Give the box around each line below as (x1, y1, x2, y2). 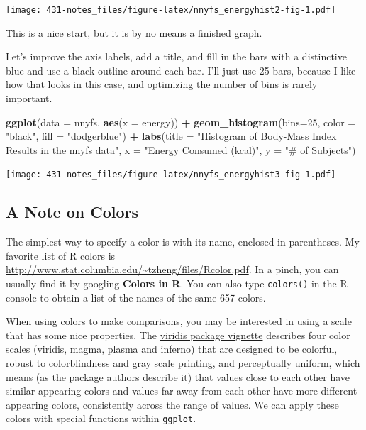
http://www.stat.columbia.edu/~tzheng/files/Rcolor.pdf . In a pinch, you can (6, 262, 339, 277)
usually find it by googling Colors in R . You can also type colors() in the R (6, 276, 348, 291)
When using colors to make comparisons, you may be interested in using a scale (6, 314, 352, 329)
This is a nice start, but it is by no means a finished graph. (6, 25, 262, 40)
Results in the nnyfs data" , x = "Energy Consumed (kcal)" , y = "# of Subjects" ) (6, 142, 356, 157)
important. (6, 91, 52, 106)
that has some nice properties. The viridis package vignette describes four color (6, 327, 350, 342)
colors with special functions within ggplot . (6, 411, 196, 426)
